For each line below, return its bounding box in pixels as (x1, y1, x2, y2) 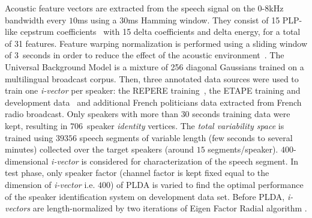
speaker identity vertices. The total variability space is (87, 119, 284, 132)
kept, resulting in (5, 119, 68, 132)
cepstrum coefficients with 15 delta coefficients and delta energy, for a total (20, 25, 301, 38)
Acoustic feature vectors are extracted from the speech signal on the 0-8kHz (5, 2, 284, 14)
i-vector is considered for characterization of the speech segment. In (51, 154, 299, 167)
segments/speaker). (208, 143, 278, 156)
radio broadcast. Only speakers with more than (5, 107, 178, 120)
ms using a (77, 13, 117, 26)
